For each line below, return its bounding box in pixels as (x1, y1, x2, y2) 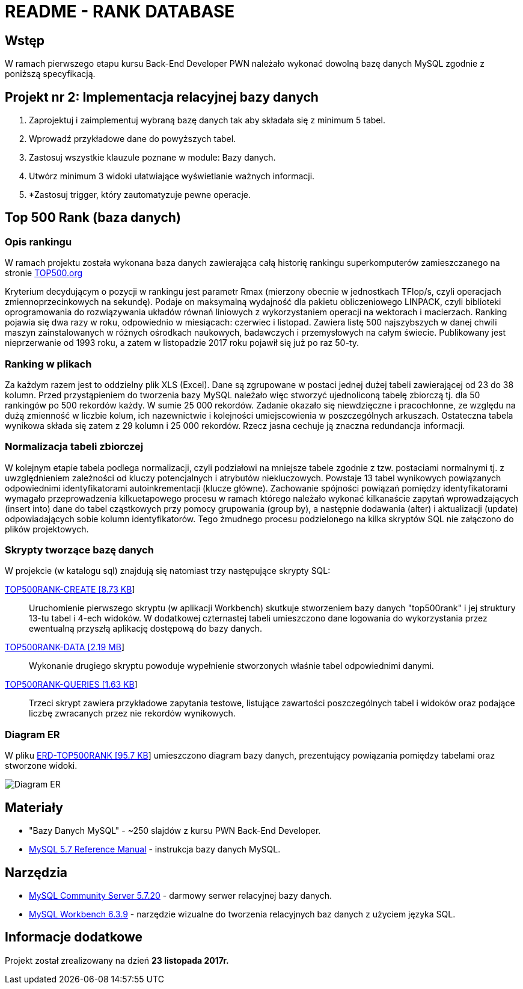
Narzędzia (5, 864, 68, 880)
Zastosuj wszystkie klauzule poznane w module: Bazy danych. (29, 152, 276, 163)
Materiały (5, 800, 63, 815)
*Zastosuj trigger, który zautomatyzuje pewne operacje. (29, 189, 251, 200)
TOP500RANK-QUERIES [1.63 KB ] (5, 679, 138, 690)
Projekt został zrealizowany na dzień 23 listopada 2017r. (5, 955, 229, 966)
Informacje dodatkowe (5, 929, 143, 945)
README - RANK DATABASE (5, 1, 235, 22)
